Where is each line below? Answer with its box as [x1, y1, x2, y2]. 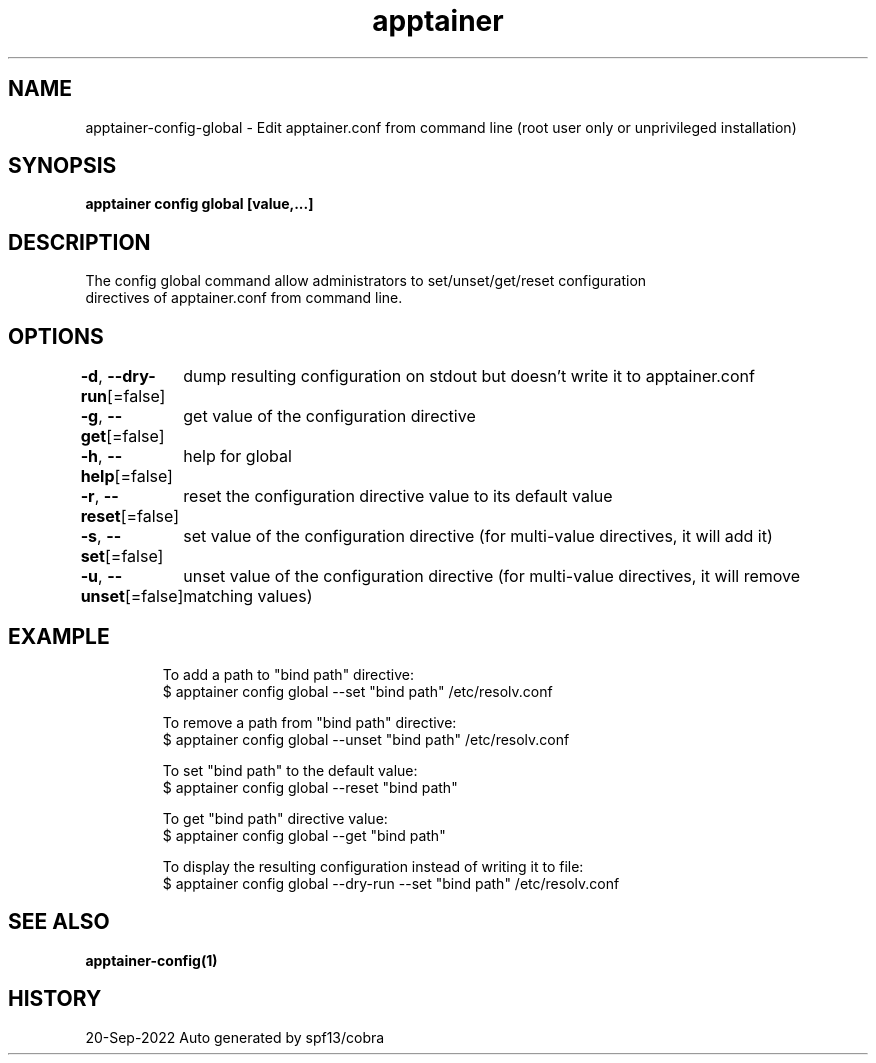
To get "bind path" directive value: [162, 809, 388, 827]
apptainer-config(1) [85, 951, 218, 969]
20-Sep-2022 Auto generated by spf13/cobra [85, 1028, 385, 1046]
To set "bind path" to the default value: [162, 761, 418, 779]
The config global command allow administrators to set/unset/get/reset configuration [85, 272, 647, 290]
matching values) [183, 586, 313, 607]
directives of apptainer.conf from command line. [85, 289, 403, 307]
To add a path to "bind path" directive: [162, 665, 415, 683]
